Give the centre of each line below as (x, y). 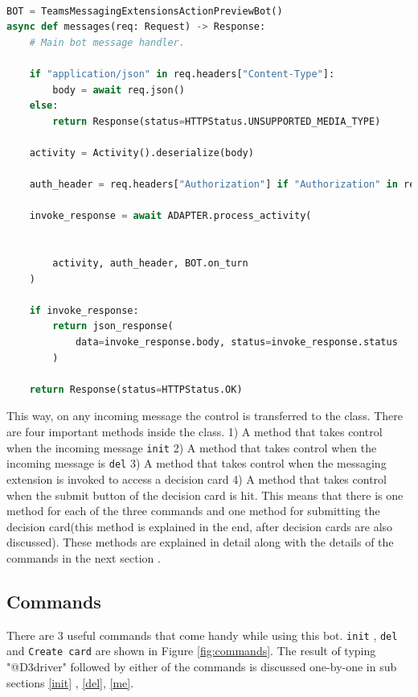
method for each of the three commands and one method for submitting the (193, 511)
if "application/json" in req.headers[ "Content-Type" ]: (182, 74)
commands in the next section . (84, 557)
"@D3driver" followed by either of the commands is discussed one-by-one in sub (202, 667)
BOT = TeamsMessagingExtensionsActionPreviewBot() (145, 11)
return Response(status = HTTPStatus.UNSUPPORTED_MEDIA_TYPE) (217, 121)
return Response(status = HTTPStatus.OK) (136, 389)
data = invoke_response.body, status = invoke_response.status (236, 342)
